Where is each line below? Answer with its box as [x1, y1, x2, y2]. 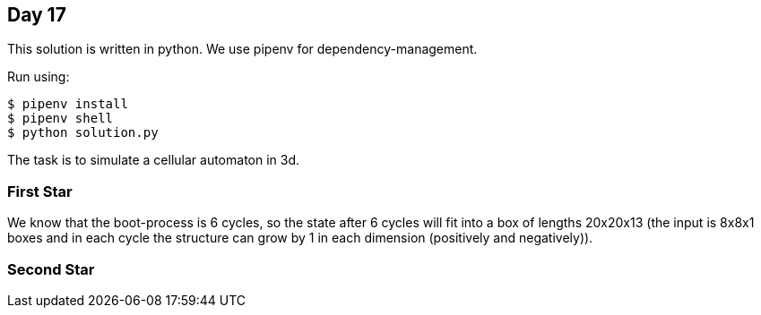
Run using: [7, 69, 70, 85]
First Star [7, 182, 73, 200]
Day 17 [7, 4, 66, 26]
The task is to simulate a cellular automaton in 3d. [7, 152, 300, 168]
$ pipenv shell [7, 111, 114, 126]
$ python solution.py [7, 125, 159, 140]
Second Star [7, 260, 95, 278]
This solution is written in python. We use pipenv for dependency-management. [7, 41, 478, 57]
